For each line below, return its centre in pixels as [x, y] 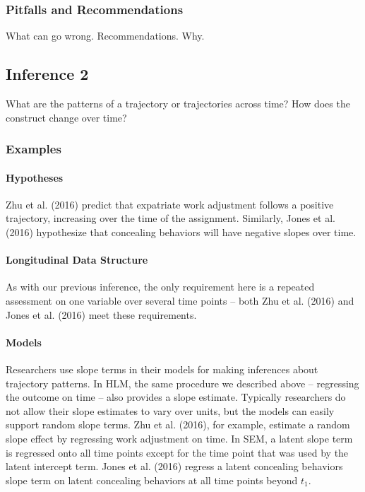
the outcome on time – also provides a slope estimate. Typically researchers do [176, 397]
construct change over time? [66, 117]
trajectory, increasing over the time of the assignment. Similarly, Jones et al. [170, 218]
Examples [34, 149]
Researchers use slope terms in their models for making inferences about [162, 369]
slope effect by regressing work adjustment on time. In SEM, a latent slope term [179, 438]
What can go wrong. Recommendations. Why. [105, 36]
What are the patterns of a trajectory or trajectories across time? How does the [178, 104]
